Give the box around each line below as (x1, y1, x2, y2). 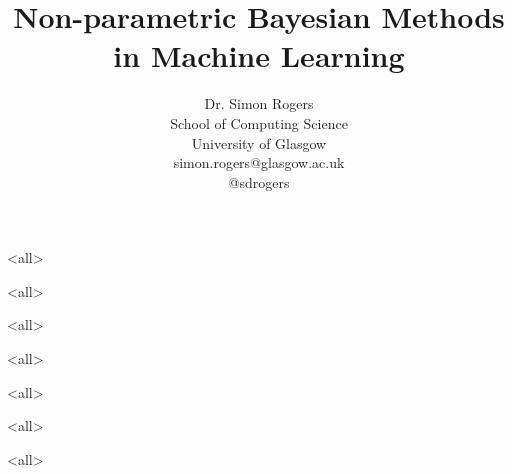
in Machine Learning (113, 35, 405, 76)
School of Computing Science (170, 112, 348, 133)
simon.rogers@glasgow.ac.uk (173, 152, 345, 173)
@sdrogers (228, 171, 290, 192)
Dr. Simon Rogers (204, 93, 314, 114)
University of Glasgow (191, 132, 327, 153)
